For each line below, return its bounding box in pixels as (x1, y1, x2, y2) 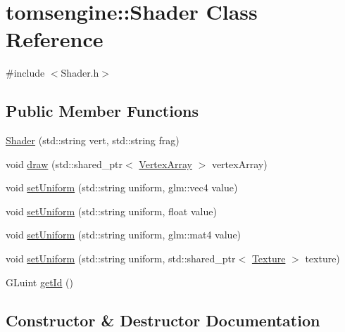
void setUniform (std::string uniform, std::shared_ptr (6, 251, 236, 266)
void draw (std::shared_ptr (6, 156, 123, 171)
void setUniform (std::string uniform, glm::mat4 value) (6, 227, 241, 242)
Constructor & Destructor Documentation (6, 309, 320, 331)
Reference (6, 25, 103, 53)
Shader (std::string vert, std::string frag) (6, 133, 180, 148)
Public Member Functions (6, 100, 199, 122)
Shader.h (61, 65, 99, 80)
